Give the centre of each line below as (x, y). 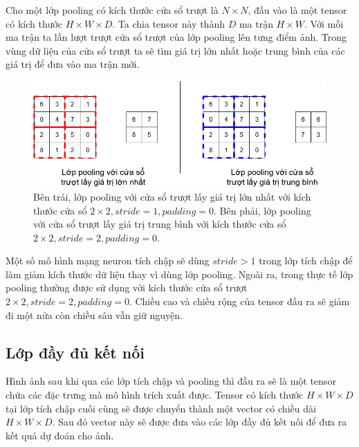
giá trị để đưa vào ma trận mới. (73, 64)
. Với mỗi (324, 23)
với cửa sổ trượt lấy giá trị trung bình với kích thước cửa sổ (160, 224)
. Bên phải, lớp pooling (263, 210)
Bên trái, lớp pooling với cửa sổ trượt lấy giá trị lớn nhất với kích (172, 196)
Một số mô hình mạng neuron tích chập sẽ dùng (108, 261)
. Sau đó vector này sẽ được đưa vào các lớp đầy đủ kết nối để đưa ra (200, 422)
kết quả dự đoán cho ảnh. (60, 435)
